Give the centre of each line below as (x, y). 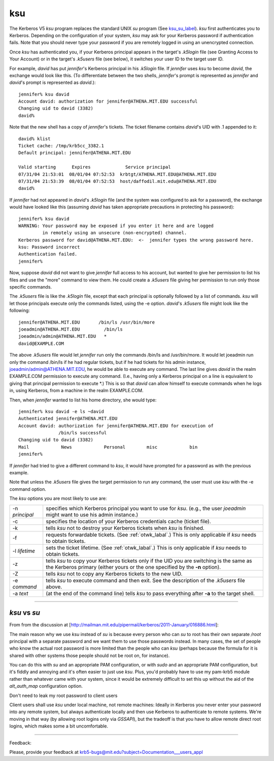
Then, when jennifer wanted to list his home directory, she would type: (83, 400)
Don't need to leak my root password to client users (63, 695)
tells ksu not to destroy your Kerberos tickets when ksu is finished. (125, 528)
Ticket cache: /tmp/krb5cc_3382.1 (61, 146)
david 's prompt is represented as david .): (53, 83)
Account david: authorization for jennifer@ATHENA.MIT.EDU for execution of (116, 426)
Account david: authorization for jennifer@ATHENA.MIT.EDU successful (108, 101)
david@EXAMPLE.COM (41, 343)
